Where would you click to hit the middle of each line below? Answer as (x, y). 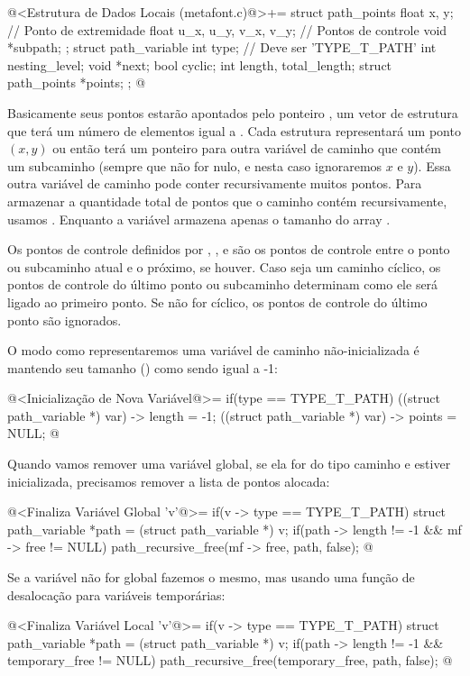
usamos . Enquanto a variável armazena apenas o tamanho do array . (199, 219)
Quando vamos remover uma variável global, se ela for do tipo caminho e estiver (229, 464)
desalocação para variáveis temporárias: (116, 594)
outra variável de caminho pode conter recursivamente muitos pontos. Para (215, 183)
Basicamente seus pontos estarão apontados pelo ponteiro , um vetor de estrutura (233, 112)
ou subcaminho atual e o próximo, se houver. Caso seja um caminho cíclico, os (224, 266)
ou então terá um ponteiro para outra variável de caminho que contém (247, 148)
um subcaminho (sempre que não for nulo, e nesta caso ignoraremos (195, 165)
